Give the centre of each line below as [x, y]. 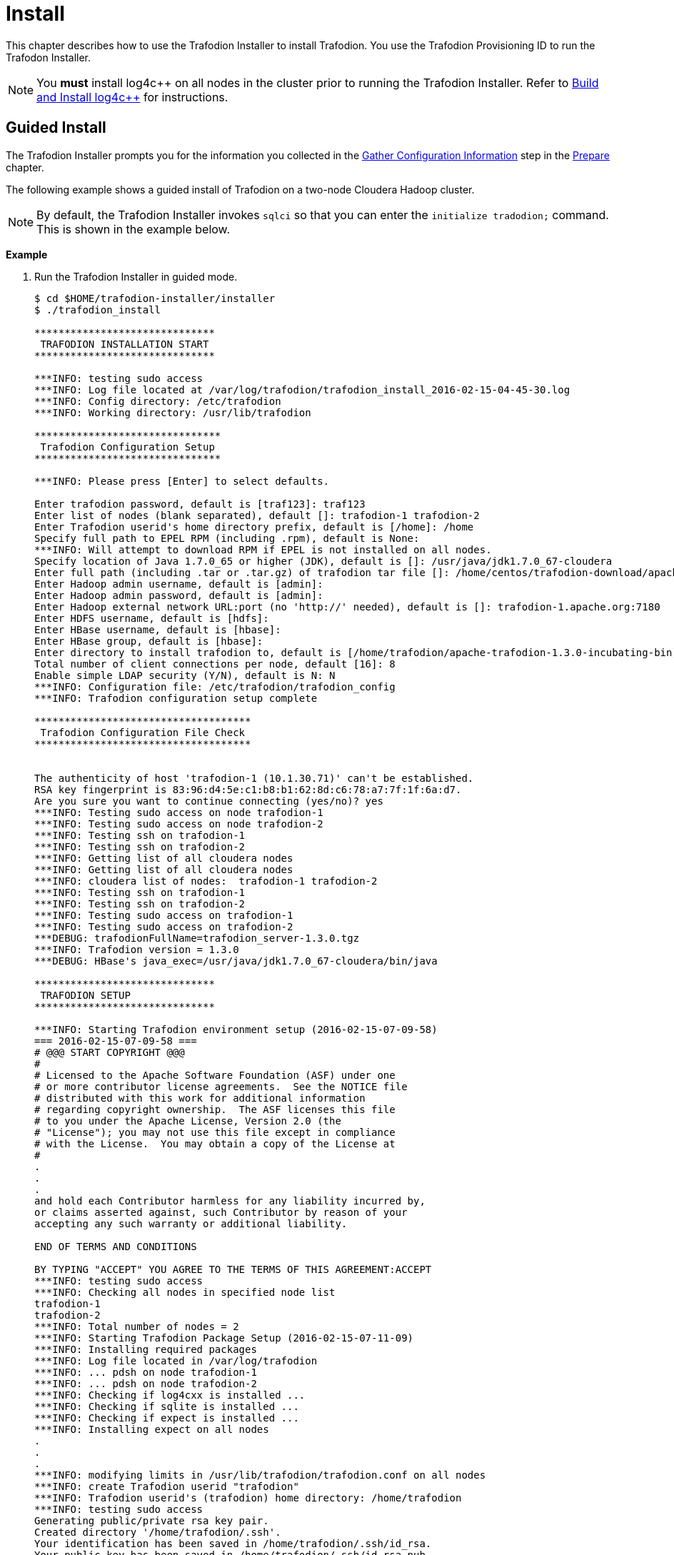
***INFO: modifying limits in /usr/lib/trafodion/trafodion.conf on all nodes [260, 1475]
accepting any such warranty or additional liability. [191, 1223]
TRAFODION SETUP [85, 995]
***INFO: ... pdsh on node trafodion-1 [146, 1372]
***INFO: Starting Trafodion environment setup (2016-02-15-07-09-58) [236, 1029]
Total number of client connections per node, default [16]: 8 [215, 664]
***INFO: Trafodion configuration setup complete [176, 698]
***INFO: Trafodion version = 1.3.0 [137, 949]
